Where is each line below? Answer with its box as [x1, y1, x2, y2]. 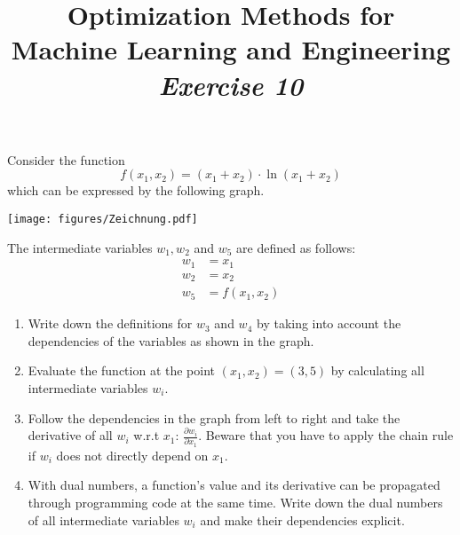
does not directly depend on [56, 445, 209, 464]
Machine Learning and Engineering [11, 31, 451, 67]
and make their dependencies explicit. [200, 510, 405, 529]
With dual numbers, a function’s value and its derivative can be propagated [28, 476, 440, 494]
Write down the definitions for [28, 314, 193, 333]
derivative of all [28, 426, 113, 445]
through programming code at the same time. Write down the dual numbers [28, 493, 443, 512]
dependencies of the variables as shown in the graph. [28, 331, 314, 350]
